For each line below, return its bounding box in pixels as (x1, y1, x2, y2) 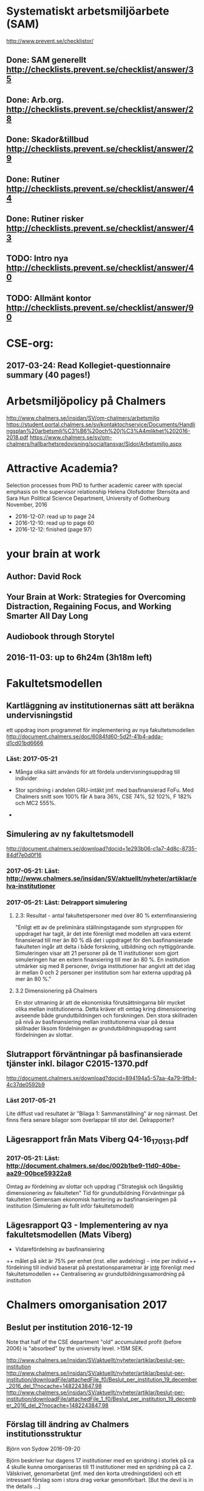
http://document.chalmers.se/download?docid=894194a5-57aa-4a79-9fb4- (6, 1074, 197, 1082)
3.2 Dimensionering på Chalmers (15, 987, 98, 995)
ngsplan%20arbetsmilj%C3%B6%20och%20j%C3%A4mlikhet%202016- (6, 427, 191, 435)
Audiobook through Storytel (6, 631, 115, 642)
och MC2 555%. (15, 800, 56, 807)
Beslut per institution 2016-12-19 (6, 1322, 133, 1332)
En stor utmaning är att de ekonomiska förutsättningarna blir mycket (15, 999, 185, 1006)
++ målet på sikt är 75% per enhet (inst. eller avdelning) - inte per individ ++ (6, 1257, 197, 1264)
